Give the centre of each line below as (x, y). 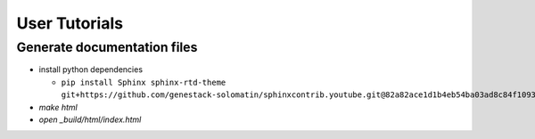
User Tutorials (70, 23)
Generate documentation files (107, 47)
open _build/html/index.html (90, 119)
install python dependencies (91, 69)
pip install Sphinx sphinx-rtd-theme (144, 82)
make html (58, 107)
